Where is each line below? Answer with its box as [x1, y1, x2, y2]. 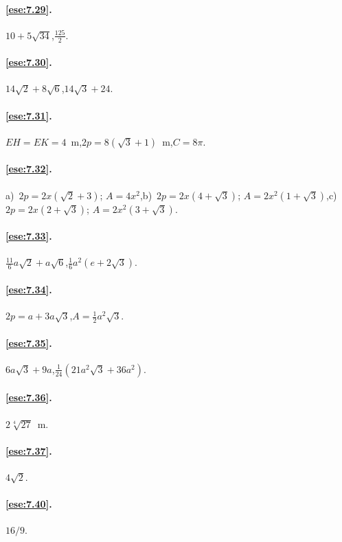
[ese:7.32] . [5, 161, 52, 176]
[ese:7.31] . [5, 108, 52, 122]
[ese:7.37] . [5, 443, 52, 458]
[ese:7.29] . [5, 1, 52, 16]
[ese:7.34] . [5, 282, 52, 296]
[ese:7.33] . [5, 229, 52, 243]
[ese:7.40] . [5, 497, 52, 511]
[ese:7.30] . [5, 55, 52, 69]
